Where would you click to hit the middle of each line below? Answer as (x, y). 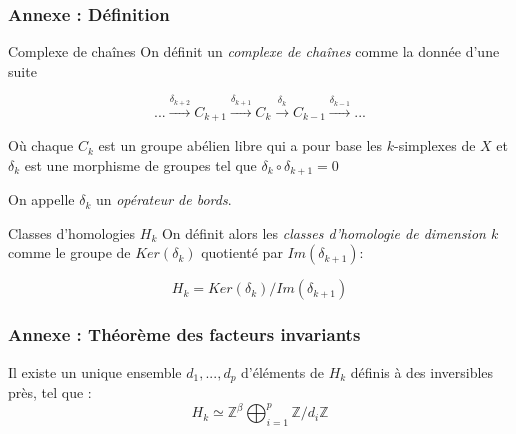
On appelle (41, 199)
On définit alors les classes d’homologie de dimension (323, 232)
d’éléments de (282, 371)
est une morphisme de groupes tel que (140, 164)
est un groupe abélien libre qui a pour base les (240, 145)
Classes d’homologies (72, 232)
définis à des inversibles (422, 371)
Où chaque (41, 145)
